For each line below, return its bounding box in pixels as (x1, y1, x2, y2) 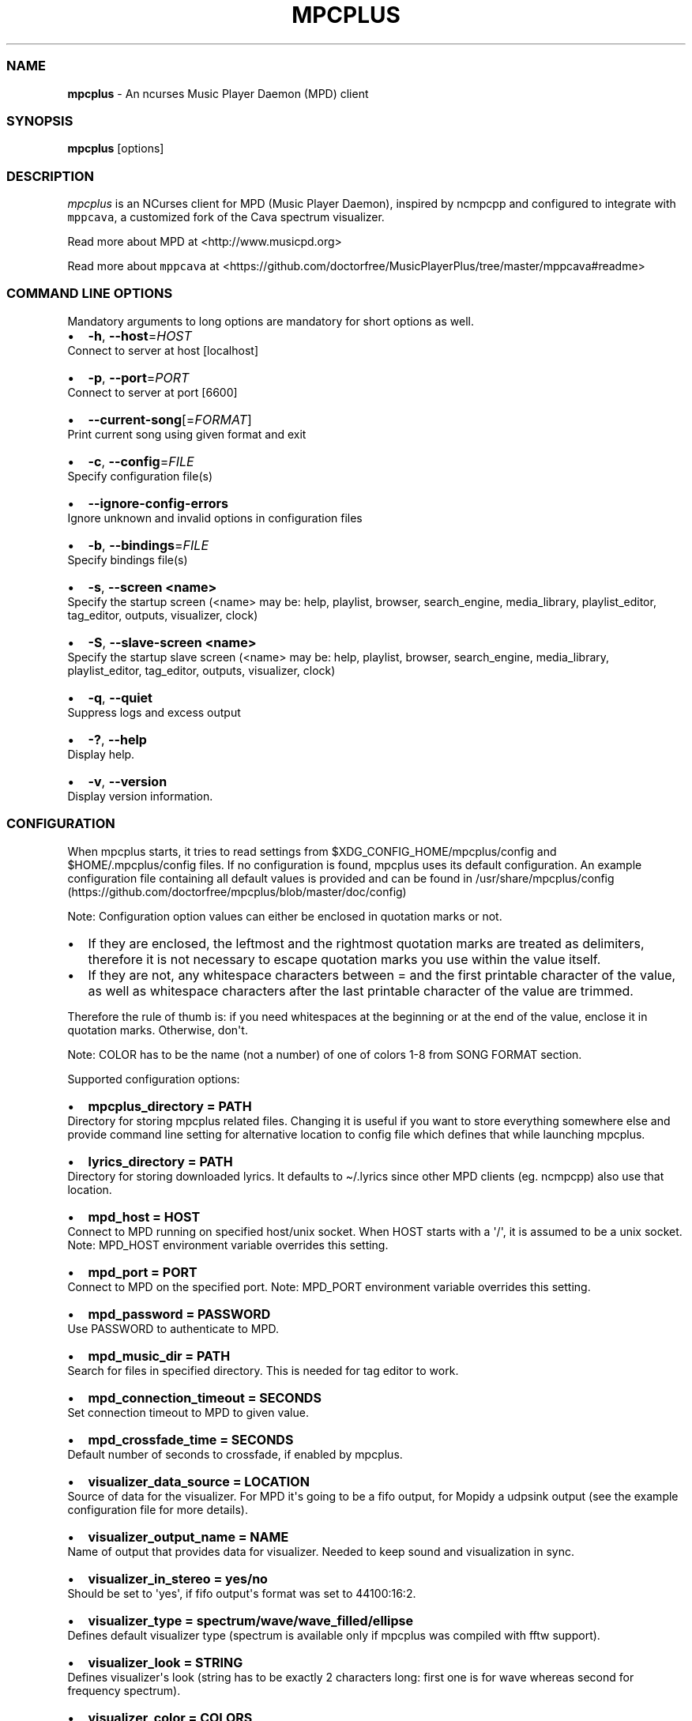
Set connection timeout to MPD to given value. (67, 1405, 309, 1419)
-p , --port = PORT (88, 369, 190, 386)
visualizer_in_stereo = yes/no (88, 1570, 268, 1587)
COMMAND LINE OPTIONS (6, 285, 173, 302)
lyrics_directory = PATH (88, 1153, 233, 1169)
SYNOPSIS (6, 112, 73, 129)
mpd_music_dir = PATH (88, 1347, 231, 1364)
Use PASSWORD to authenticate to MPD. (67, 1321, 279, 1335)
